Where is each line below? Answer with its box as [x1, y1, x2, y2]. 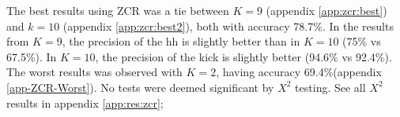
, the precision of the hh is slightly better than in [62, 33, 300, 49]
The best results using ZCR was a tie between [6, 2, 229, 18]
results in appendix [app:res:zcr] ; [6, 94, 164, 111]
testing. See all [295, 79, 366, 95]
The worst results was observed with [6, 64, 183, 80]
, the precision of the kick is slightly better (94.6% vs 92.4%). [95, 48, 392, 64]
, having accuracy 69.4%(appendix [216, 64, 382, 80]
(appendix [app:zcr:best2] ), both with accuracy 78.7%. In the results [62, 17, 394, 34]
